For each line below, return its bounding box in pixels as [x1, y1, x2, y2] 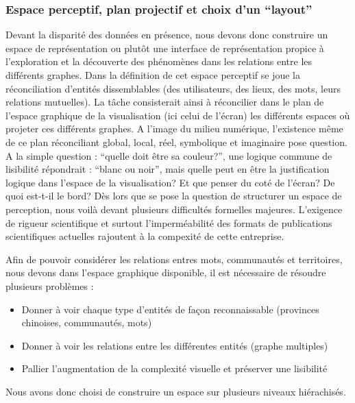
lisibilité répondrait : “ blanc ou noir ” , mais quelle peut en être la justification [5, 162, 330, 176]
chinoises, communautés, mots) [21, 315, 152, 330]
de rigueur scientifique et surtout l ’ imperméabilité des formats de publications [5, 215, 332, 230]
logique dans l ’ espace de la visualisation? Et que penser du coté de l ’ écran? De [5, 175, 335, 189]
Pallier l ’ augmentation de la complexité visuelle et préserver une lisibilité [21, 361, 328, 376]
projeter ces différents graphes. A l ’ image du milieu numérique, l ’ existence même [5, 121, 343, 136]
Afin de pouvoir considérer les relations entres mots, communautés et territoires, [5, 252, 343, 266]
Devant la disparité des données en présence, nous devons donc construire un [5, 27, 328, 42]
